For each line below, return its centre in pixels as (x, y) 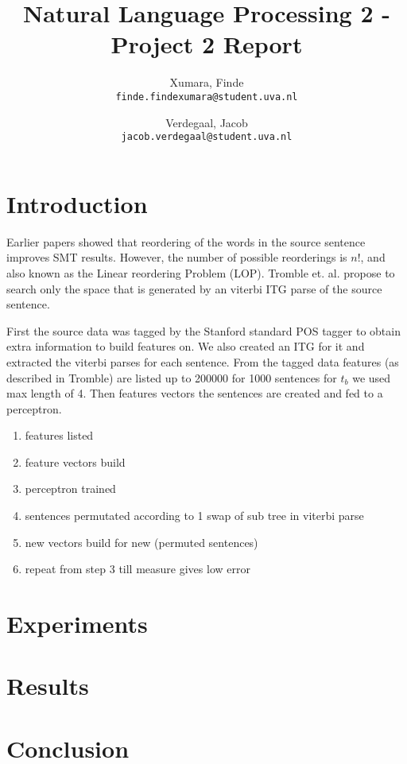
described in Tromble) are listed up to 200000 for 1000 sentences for (172, 377)
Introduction (77, 203)
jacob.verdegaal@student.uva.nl (207, 137)
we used (372, 377)
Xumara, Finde (207, 82)
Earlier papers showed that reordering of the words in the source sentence (186, 241)
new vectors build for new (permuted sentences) (141, 542)
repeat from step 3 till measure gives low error (138, 569)
